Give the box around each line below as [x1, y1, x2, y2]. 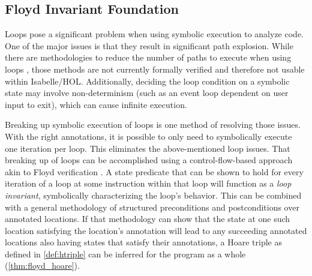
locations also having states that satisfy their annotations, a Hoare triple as [5, 236, 282, 248]
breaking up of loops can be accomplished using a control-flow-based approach [5, 154, 293, 166]
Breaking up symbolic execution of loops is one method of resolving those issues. [5, 118, 301, 131]
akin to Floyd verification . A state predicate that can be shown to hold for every [5, 165, 304, 178]
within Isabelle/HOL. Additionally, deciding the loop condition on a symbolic [5, 74, 290, 87]
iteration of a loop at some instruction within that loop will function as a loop [5, 177, 292, 190]
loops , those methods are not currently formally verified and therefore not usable [5, 62, 305, 75]
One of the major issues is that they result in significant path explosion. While [5, 39, 293, 52]
